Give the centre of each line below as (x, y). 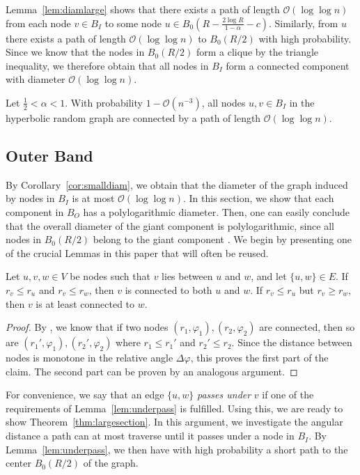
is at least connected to (85, 303)
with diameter (36, 79)
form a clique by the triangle (257, 52)
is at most (93, 198)
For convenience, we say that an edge (85, 395)
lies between (187, 276)
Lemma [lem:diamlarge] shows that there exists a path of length (143, 9)
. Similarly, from (303, 23)
